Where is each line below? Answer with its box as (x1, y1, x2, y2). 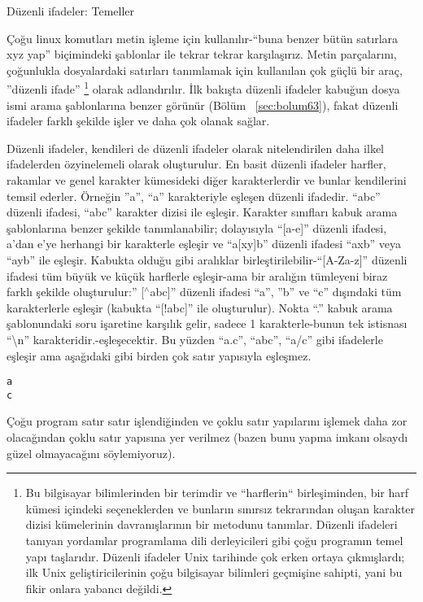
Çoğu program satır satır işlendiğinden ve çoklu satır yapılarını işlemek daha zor (7, 412, 408, 430)
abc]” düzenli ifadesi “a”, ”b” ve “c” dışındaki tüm (150, 283, 402, 300)
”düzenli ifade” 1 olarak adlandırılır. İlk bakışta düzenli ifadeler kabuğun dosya (7, 78, 400, 98)
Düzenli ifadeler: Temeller (7, 2, 134, 19)
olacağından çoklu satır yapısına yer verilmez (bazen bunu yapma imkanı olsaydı (7, 429, 408, 446)
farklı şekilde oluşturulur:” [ (7, 283, 145, 300)
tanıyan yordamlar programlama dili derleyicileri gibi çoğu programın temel (25, 532, 403, 548)
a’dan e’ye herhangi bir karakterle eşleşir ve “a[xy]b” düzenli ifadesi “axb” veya (7, 235, 401, 252)
